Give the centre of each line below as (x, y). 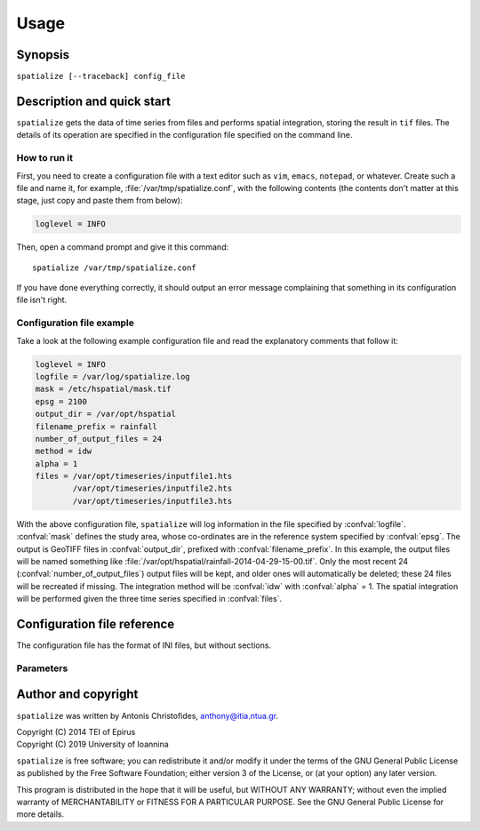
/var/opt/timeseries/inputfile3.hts (152, 501)
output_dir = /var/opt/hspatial (106, 414)
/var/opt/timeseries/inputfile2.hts (152, 488)
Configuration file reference (96, 623)
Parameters (42, 668)
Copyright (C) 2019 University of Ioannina (92, 744)
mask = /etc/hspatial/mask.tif (104, 389)
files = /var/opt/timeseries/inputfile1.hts (134, 476)
